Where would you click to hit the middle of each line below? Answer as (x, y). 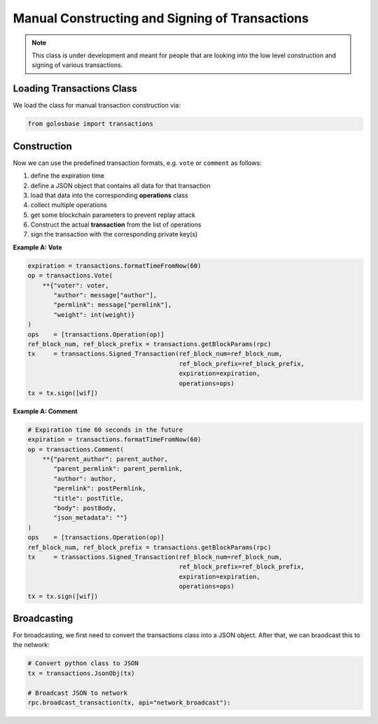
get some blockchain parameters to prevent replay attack (113, 215)
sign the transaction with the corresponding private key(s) (114, 234)
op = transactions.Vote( (70, 276)
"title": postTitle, (89, 498)
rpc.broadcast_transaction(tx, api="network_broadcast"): (129, 702)
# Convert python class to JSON (83, 663)
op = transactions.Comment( (76, 449)
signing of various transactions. (77, 65)
